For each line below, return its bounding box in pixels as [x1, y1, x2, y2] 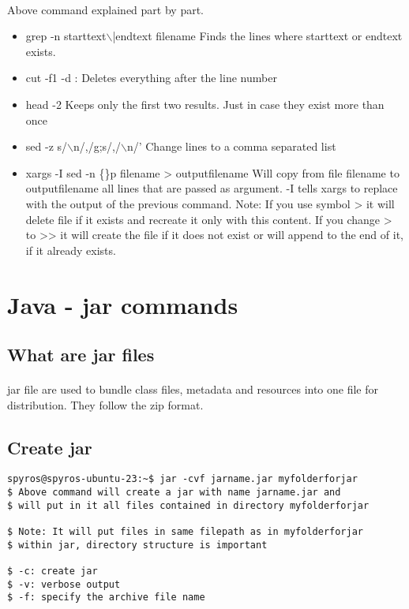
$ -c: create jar [7, 566, 98, 577]
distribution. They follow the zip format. [7, 396, 204, 413]
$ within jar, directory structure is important [7, 539, 268, 551]
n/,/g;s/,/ [73, 138, 121, 155]
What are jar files [7, 342, 155, 367]
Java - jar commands [7, 288, 238, 320]
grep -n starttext [25, 28, 107, 44]
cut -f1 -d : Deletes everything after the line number [25, 69, 277, 86]
